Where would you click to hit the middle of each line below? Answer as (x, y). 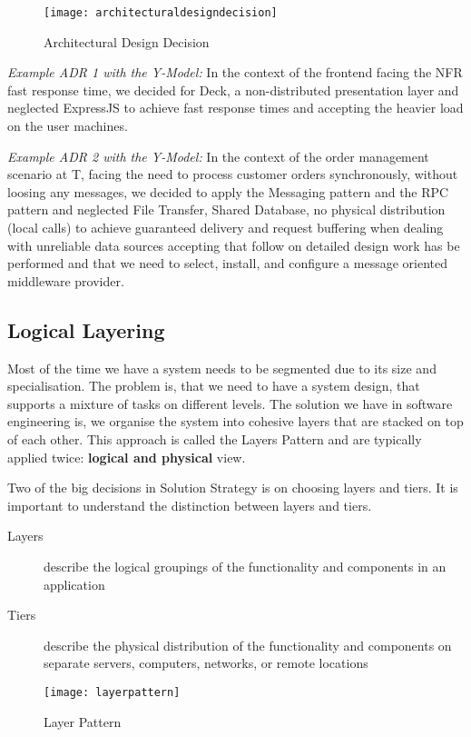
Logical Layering (86, 329)
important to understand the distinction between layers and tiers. (190, 505)
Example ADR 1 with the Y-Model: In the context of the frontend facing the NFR (235, 72)
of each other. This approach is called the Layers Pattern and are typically (215, 438)
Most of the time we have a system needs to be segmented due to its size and (222, 368)
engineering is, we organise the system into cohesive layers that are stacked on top (235, 421)
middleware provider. (66, 280)
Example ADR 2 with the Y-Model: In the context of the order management (218, 156)
